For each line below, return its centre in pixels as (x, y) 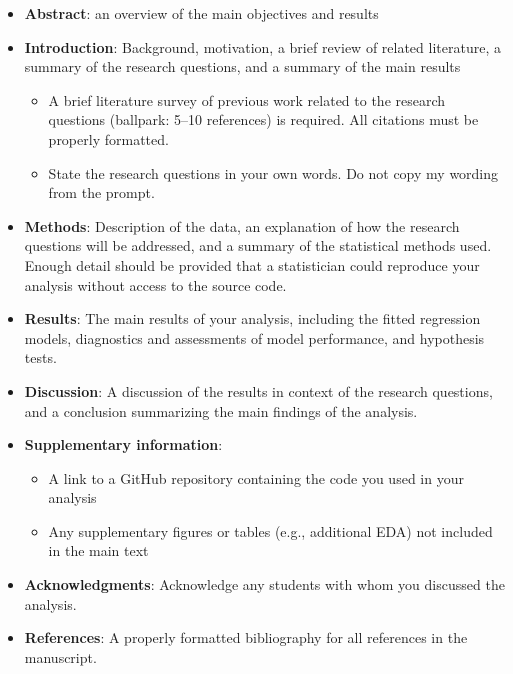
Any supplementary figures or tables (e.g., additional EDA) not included (270, 530)
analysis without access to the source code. (155, 284)
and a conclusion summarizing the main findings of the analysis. (221, 410)
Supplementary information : (123, 444)
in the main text (98, 550)
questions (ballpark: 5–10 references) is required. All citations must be (263, 119)
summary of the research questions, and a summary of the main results (242, 66)
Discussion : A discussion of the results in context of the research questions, (258, 390)
